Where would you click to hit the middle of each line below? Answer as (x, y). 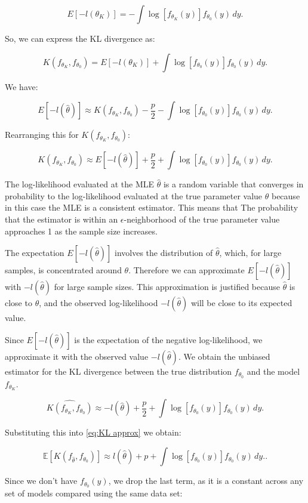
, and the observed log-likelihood (98, 303)
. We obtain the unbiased (224, 356)
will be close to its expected (241, 303)
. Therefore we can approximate (187, 270)
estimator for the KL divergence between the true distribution (118, 371)
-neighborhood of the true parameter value (202, 219)
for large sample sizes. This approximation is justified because (167, 287)
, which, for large (250, 253)
